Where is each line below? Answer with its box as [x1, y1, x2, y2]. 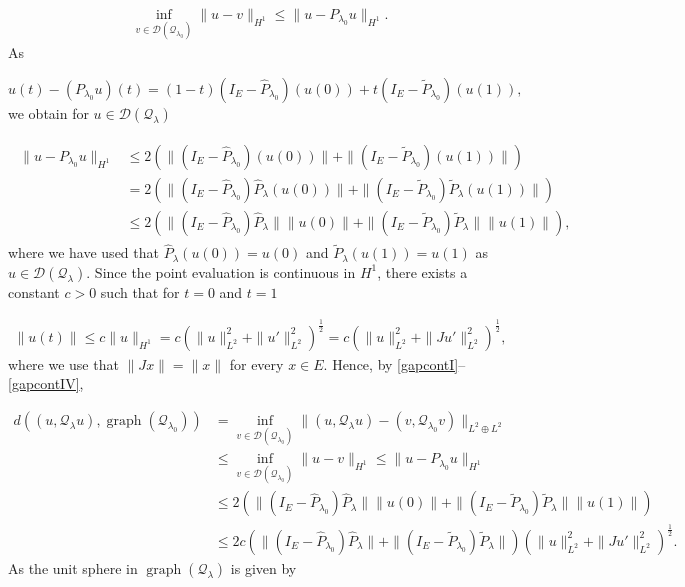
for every [229, 353, 284, 374]
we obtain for [8, 102, 89, 123]
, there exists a [377, 261, 468, 282]
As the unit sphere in [8, 557, 138, 578]
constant [8, 281, 60, 302]
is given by [230, 557, 297, 578]
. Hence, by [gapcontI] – [323, 353, 466, 374]
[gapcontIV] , [8, 373, 84, 394]
